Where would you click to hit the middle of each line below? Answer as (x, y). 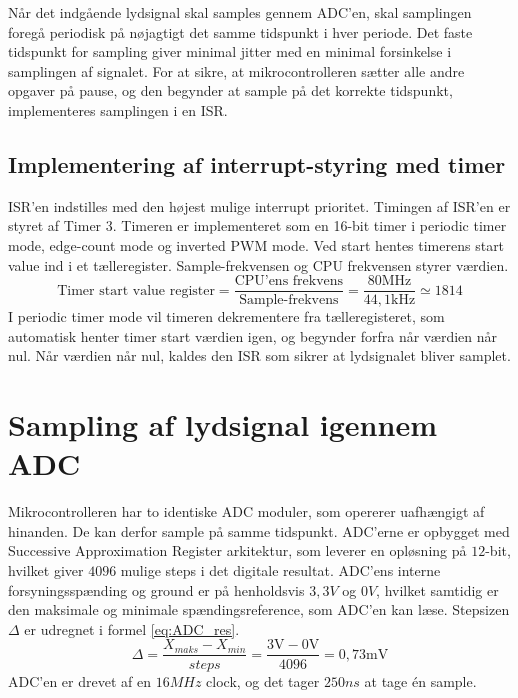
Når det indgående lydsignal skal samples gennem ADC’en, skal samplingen (240, 12)
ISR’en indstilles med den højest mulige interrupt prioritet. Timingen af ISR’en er (259, 205)
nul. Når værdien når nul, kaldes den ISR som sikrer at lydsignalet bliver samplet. (259, 355)
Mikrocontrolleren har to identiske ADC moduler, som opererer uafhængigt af (246, 511)
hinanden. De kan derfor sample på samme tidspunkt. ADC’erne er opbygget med (259, 530)
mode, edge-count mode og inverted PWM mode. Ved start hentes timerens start (256, 244)
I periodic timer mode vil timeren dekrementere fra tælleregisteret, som (226, 316)
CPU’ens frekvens (289, 281)
